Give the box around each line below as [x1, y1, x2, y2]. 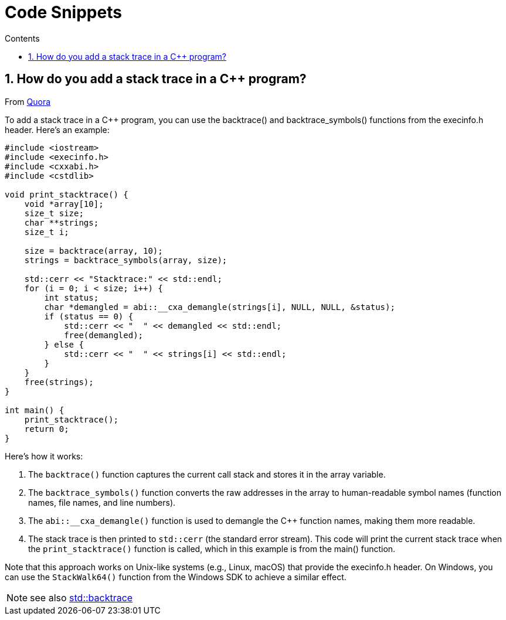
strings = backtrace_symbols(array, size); [24, 255, 227, 265]
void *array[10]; [24, 199, 104, 209]
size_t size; [24, 208, 84, 218]
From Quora [5, 96, 51, 107]
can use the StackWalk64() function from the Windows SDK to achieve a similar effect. [5, 571, 347, 582]
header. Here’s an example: [5, 124, 110, 135]
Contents [5, 33, 40, 43]
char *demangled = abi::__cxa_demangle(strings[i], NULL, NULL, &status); [44, 302, 395, 312]
